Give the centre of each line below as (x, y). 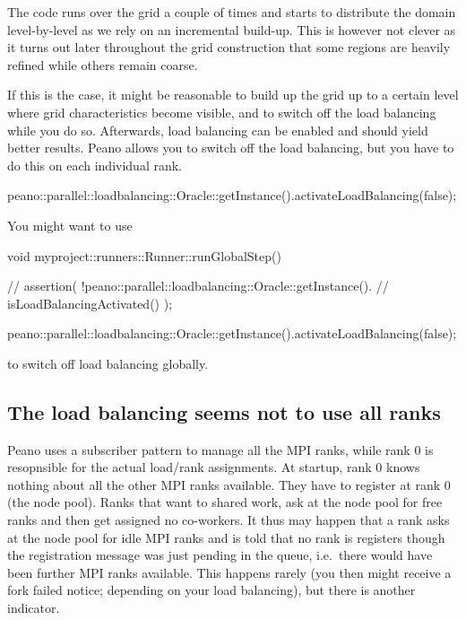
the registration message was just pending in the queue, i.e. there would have (220, 555)
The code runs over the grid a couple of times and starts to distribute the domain (232, 12)
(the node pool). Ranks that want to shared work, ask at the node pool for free (225, 502)
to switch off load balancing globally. (108, 363)
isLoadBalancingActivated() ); (90, 303)
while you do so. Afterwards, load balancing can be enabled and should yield (218, 130)
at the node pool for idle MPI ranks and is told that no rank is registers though (226, 537)
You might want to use (70, 225)
